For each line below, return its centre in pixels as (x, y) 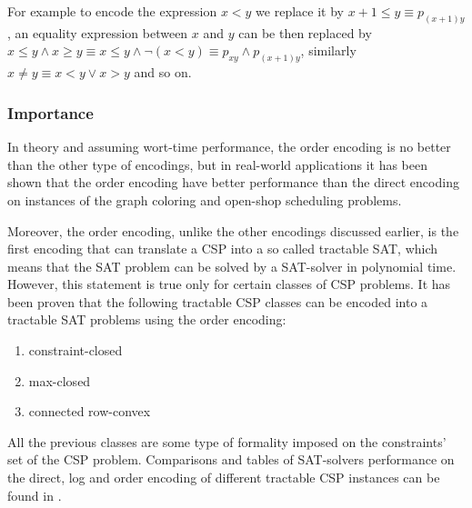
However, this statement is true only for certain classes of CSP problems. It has (229, 284)
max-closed (60, 380)
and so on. (163, 72)
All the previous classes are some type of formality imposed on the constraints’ (227, 441)
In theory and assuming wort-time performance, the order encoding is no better (229, 147)
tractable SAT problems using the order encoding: (147, 319)
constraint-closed (75, 350)
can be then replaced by (305, 32)
